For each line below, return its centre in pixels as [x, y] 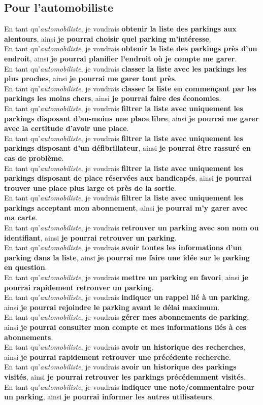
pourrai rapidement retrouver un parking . [79, 287]
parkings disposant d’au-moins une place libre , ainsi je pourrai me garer [131, 118]
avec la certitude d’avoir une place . [67, 128]
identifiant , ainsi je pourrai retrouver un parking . [90, 237]
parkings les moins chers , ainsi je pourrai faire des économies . [113, 98]
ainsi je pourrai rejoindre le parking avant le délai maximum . [112, 307]
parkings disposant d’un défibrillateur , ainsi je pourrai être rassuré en [127, 148]
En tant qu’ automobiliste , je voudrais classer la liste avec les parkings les [125, 68]
